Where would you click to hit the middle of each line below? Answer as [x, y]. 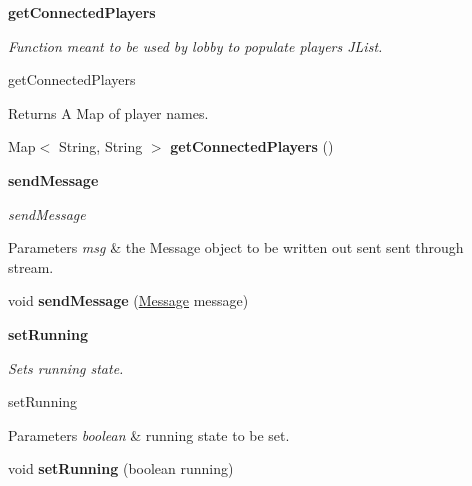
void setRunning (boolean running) [121, 468]
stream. [31, 266]
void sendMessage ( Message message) [128, 300]
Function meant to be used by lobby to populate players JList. [195, 45]
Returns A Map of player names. [108, 112]
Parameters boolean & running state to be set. [149, 434]
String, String [100, 146]
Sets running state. [66, 367]
